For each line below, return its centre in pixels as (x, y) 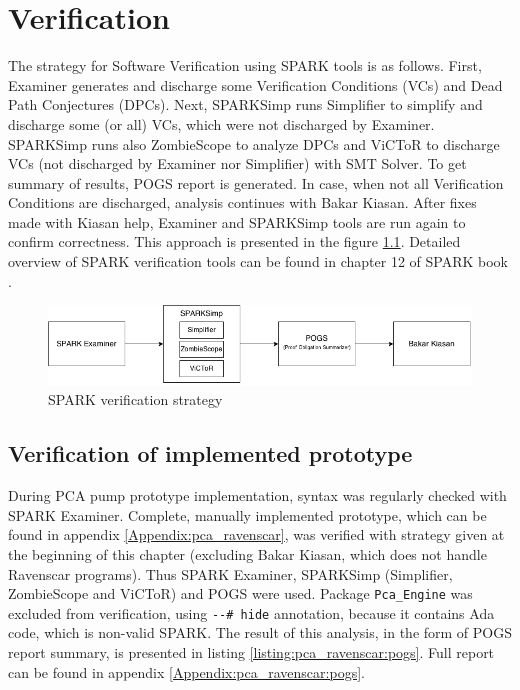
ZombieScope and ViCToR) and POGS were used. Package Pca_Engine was (240, 593)
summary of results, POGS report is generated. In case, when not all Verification (256, 182)
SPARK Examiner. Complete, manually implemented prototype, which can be (247, 514)
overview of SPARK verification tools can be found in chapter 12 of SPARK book (258, 261)
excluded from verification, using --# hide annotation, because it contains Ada (251, 612)
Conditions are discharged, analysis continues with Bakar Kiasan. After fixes (242, 202)
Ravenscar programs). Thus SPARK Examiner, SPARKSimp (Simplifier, (230, 573)
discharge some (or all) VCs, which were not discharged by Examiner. (221, 123)
